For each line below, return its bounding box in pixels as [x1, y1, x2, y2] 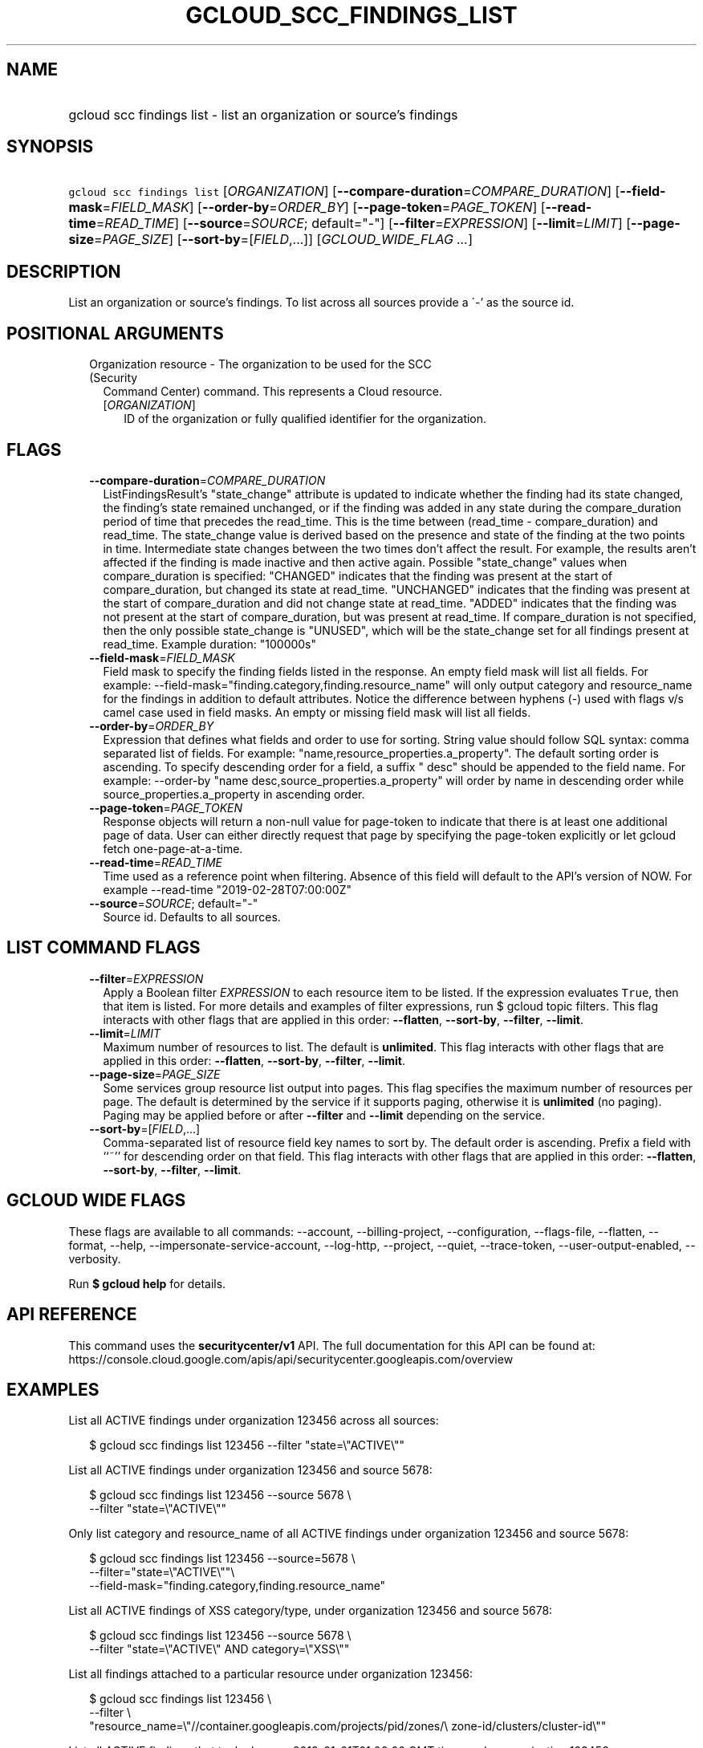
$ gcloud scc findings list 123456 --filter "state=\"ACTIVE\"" [89, 1438, 404, 1453]
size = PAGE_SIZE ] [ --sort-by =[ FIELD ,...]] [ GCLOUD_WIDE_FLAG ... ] [68, 231, 473, 248]
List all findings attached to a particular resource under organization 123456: [68, 1667, 473, 1681]
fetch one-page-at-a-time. [103, 841, 243, 856]
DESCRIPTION [6, 261, 121, 282]
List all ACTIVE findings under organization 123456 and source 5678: [68, 1463, 433, 1478]
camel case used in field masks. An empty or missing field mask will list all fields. [103, 705, 531, 719]
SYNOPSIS [6, 136, 94, 157]
